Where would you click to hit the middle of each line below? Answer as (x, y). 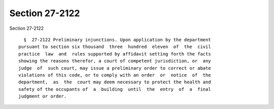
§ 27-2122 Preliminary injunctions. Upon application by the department (117, 40)
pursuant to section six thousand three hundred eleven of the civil (115, 47)
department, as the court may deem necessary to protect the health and (115, 82)
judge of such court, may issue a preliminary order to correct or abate (115, 68)
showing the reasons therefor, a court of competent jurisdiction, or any (115, 61)
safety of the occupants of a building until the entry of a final (115, 89)
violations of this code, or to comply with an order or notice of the (115, 75)
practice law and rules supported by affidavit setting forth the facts (115, 54)
